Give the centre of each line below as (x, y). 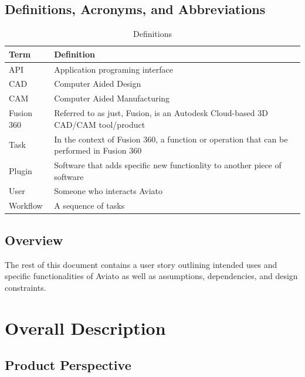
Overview (34, 240)
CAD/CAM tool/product (100, 124)
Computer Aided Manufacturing (112, 98)
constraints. (26, 287)
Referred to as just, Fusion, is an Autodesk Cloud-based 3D (161, 113)
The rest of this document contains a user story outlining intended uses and (141, 264)
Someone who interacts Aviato (109, 191)
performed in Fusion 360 (98, 150)
